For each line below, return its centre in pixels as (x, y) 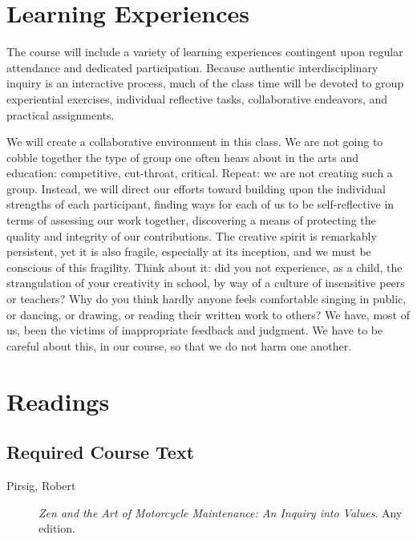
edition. (57, 528)
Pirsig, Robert (41, 485)
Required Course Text (101, 452)
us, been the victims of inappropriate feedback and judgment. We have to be (195, 330)
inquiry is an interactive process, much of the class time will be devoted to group (205, 83)
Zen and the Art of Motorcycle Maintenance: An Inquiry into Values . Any (221, 512)
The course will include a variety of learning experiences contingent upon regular (205, 52)
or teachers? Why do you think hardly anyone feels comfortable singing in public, (206, 299)
